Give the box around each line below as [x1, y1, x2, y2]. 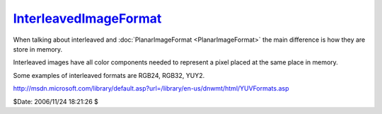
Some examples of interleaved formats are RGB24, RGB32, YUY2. [13, 71, 205, 79]
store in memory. [13, 45, 63, 53]
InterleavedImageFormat [13, 11, 162, 26]
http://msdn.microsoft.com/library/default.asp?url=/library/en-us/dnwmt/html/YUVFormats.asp [13, 84, 289, 93]
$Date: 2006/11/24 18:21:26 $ [13, 97, 98, 106]
